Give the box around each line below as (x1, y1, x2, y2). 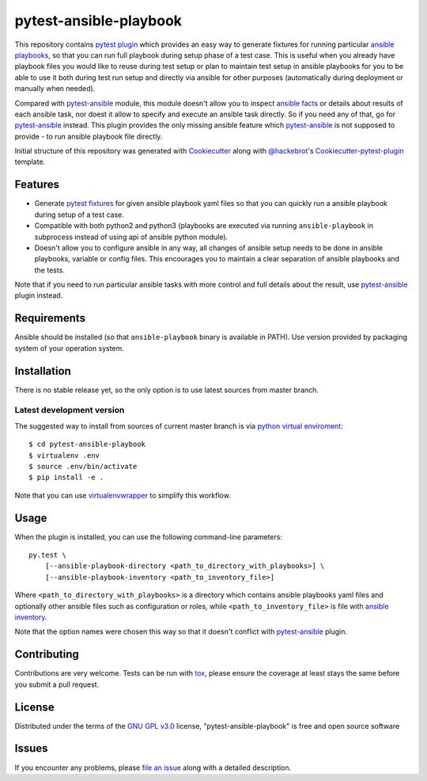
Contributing (14, 648, 79, 661)
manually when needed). (14, 84, 96, 93)
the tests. (34, 265, 65, 275)
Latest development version (14, 405, 125, 416)
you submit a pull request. (14, 680, 100, 689)
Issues (14, 741, 48, 756)
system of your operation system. (14, 343, 124, 352)
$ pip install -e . (28, 473, 104, 482)
